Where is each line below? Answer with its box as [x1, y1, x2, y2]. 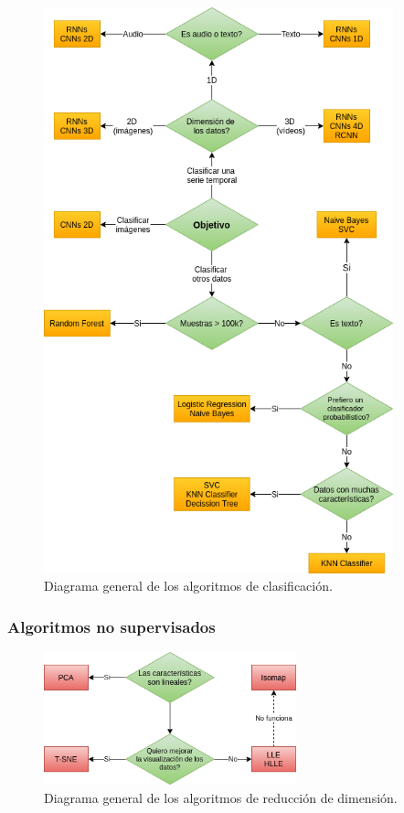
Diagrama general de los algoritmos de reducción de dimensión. [44, 787, 398, 807]
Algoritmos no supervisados [7, 615, 216, 637]
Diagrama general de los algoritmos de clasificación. [44, 576, 333, 595]
